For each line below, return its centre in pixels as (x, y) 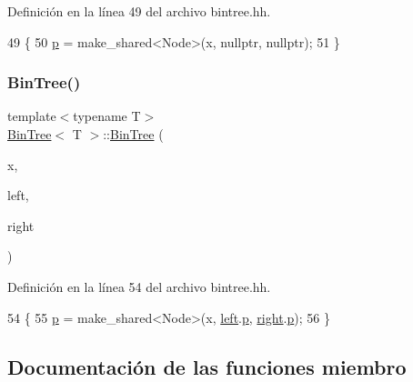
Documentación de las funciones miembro (207, 366)
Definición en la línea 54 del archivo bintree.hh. (139, 286)
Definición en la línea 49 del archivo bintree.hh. (139, 11)
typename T (107, 116)
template (32, 116)
